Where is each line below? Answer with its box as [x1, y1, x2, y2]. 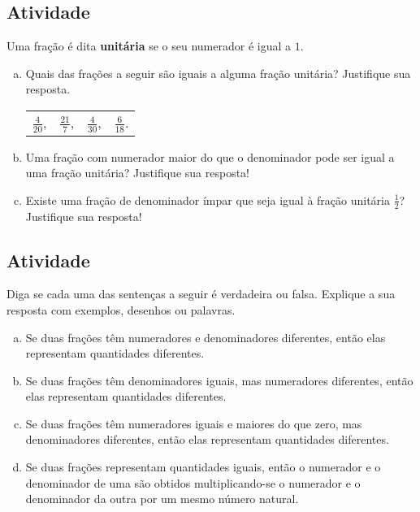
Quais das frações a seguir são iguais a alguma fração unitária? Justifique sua [25, 64, 411, 81]
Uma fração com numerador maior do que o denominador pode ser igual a [25, 148, 395, 165]
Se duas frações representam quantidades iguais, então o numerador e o [25, 458, 381, 475]
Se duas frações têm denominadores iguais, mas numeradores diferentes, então [25, 371, 414, 388]
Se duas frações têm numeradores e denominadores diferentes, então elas [25, 328, 386, 345]
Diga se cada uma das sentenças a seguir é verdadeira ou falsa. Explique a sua [6, 285, 396, 302]
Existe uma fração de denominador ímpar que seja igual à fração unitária [25, 191, 390, 208]
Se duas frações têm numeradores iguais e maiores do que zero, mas [25, 414, 362, 432]
